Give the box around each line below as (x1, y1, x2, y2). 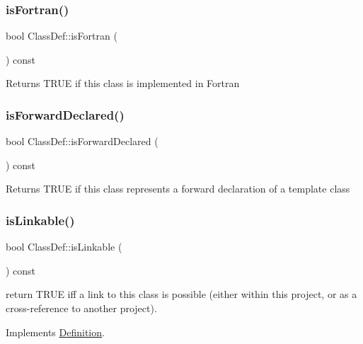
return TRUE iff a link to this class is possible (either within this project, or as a (6, 287, 357, 302)
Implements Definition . (6, 324, 105, 339)
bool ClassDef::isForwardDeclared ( (6, 134, 159, 149)
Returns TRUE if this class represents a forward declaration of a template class (6, 181, 350, 196)
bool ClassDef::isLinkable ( (6, 239, 122, 254)
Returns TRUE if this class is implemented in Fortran (6, 76, 240, 91)
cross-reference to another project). (6, 301, 157, 315)
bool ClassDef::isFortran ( (6, 28, 117, 43)
